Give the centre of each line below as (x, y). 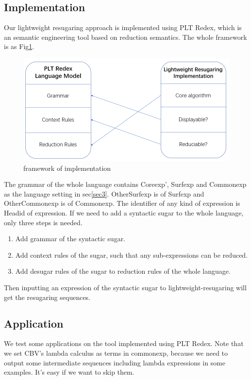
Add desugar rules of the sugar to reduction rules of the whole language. (123, 271)
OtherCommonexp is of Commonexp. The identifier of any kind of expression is (122, 203)
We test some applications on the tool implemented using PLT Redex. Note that (124, 343)
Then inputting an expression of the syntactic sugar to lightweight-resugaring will (125, 287)
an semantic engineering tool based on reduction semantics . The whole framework (125, 37)
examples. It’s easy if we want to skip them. (69, 372)
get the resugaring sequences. (47, 297)
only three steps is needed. (43, 222)
